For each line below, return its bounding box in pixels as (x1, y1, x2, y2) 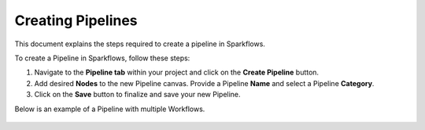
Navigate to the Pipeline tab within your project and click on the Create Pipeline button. (34, 67, 319, 78)
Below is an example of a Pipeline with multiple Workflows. (14, 104, 205, 114)
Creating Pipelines (14, 12, 138, 29)
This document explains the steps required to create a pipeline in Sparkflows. (14, 39, 265, 49)
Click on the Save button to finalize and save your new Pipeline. (34, 90, 241, 99)
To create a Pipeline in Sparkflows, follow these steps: (14, 53, 190, 63)
